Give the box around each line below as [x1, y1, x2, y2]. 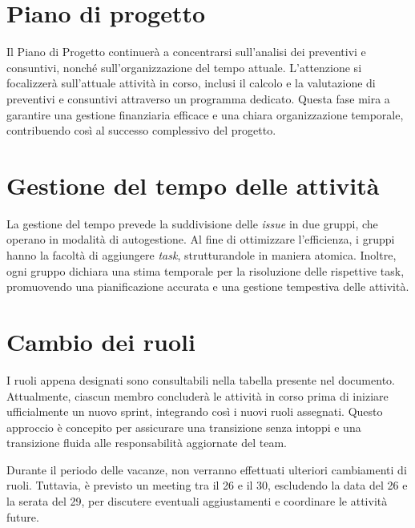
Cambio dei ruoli [6, 324, 195, 357]
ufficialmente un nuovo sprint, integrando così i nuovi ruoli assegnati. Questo [6, 403, 383, 420]
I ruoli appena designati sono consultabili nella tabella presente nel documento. [6, 371, 395, 388]
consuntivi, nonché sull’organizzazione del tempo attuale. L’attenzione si [6, 58, 362, 75]
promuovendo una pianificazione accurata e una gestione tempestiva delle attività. [6, 278, 409, 295]
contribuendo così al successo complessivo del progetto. [6, 122, 276, 139]
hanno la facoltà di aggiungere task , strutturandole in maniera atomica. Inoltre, [6, 247, 397, 263]
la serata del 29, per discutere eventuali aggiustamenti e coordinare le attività [6, 493, 388, 510]
